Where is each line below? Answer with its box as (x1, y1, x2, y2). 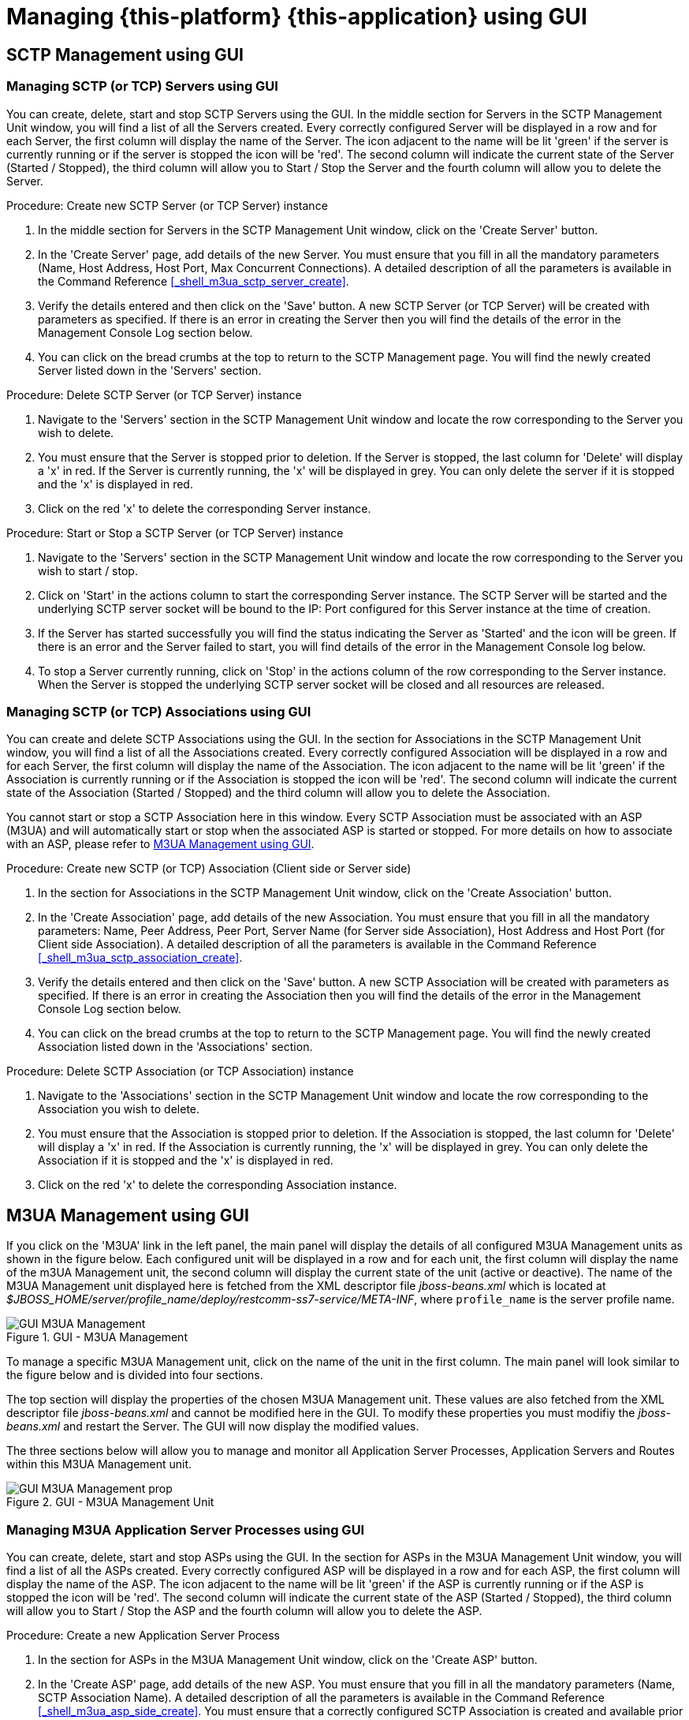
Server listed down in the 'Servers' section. (38, 363, 262, 377)
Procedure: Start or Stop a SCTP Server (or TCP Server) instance (6, 525, 344, 540)
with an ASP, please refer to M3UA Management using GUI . (6, 837, 315, 851)
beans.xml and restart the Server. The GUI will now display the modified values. (6, 1419, 419, 1434)
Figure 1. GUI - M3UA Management (6, 1330, 188, 1344)
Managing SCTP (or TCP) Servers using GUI (6, 78, 278, 95)
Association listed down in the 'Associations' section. (38, 1040, 313, 1054)
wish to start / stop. (38, 563, 138, 578)
